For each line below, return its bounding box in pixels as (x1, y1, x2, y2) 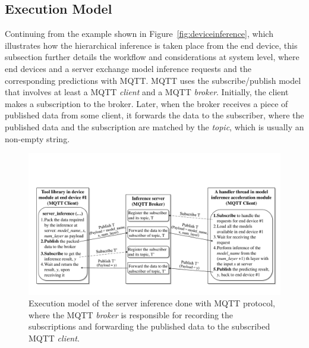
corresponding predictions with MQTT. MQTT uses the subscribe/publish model (5, 74, 301, 86)
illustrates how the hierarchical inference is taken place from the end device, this (5, 39, 298, 51)
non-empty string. (5, 132, 70, 145)
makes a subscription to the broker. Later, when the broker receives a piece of (5, 97, 288, 109)
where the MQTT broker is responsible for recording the (29, 308, 234, 321)
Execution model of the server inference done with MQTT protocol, (29, 297, 275, 309)
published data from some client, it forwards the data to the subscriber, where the (5, 109, 304, 121)
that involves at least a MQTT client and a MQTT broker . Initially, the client (5, 86, 289, 98)
